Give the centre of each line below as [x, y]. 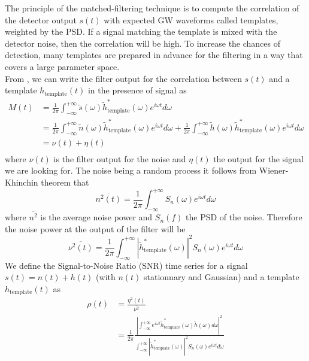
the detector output [41, 19]
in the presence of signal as [137, 90]
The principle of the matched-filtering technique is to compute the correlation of [152, 8]
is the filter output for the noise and [120, 158]
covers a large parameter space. [62, 66]
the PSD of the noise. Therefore [244, 217]
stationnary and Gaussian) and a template [222, 277]
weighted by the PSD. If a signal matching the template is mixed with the [141, 31]
